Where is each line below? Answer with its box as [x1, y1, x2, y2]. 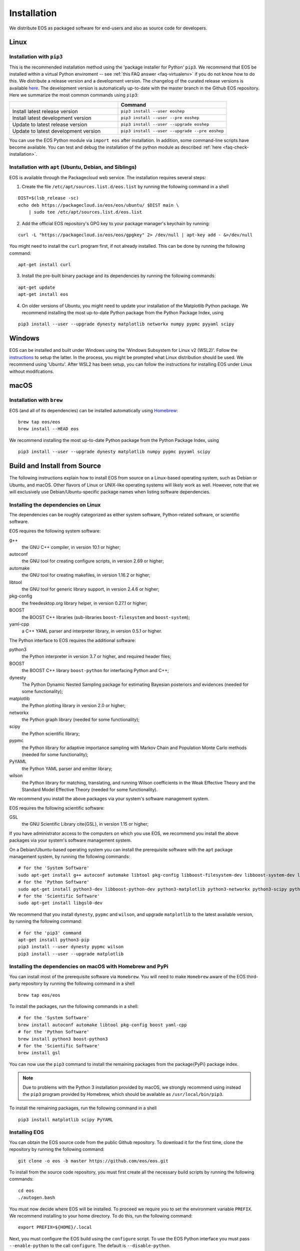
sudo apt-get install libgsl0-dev [18, 900, 102, 906]
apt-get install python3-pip [18, 937, 89, 943]
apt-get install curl [18, 262, 71, 268]
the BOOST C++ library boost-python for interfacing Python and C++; [21, 668, 169, 674]
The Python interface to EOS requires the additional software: [9, 637, 136, 643]
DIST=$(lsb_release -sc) [18, 195, 79, 201]
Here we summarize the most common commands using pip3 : [9, 92, 139, 98]
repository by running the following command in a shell [21, 981, 135, 987]
